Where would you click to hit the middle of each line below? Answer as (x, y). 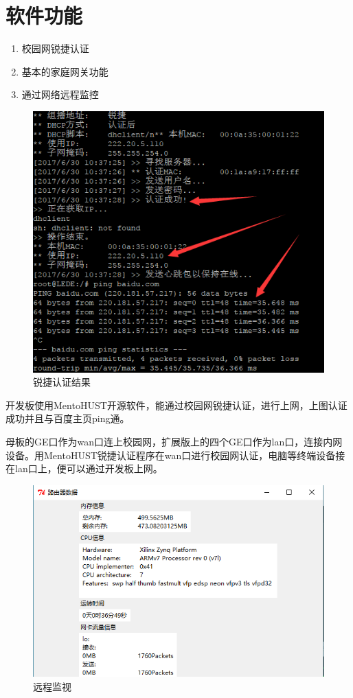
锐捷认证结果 (62, 382)
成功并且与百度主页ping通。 (68, 418)
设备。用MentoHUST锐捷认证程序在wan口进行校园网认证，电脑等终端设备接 (175, 455)
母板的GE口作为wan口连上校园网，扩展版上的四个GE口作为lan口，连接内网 (174, 441)
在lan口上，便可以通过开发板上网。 (84, 468)
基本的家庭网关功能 (65, 71)
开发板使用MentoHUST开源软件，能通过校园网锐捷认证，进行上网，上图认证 (176, 405)
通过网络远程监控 (60, 94)
